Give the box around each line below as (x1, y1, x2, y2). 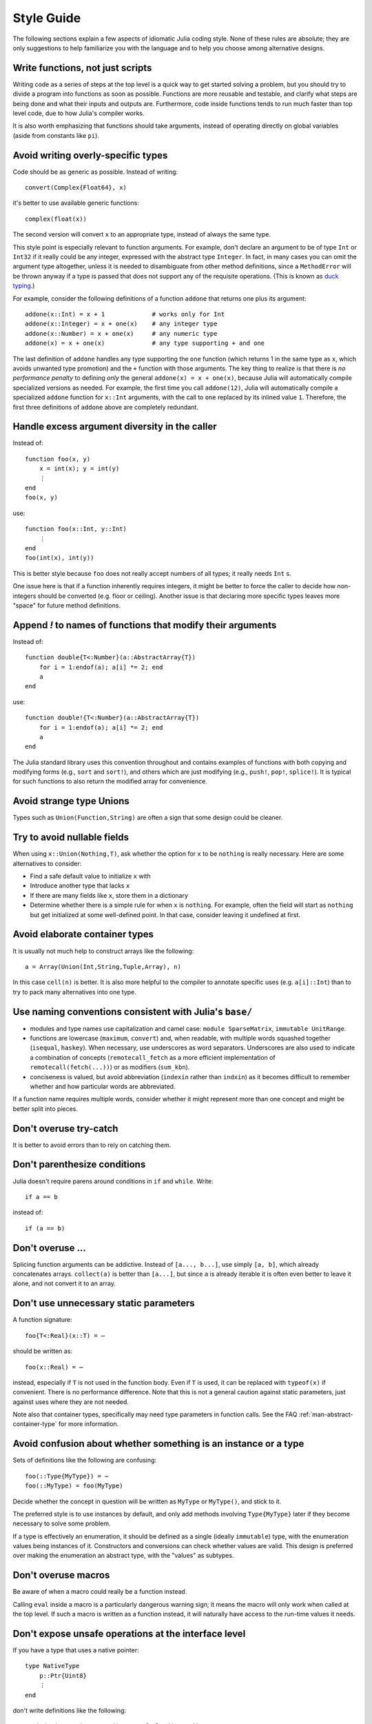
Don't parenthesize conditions (12, 1159, 146, 1170)
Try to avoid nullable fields (12, 832, 130, 843)
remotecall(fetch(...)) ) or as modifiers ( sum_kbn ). (30, 1063, 190, 1072)
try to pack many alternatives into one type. (12, 988, 137, 996)
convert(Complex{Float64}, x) (25, 183, 127, 192)
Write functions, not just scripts (12, 62, 152, 74)
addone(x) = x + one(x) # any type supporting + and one (25, 339, 265, 348)
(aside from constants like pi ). (12, 131, 100, 139)
